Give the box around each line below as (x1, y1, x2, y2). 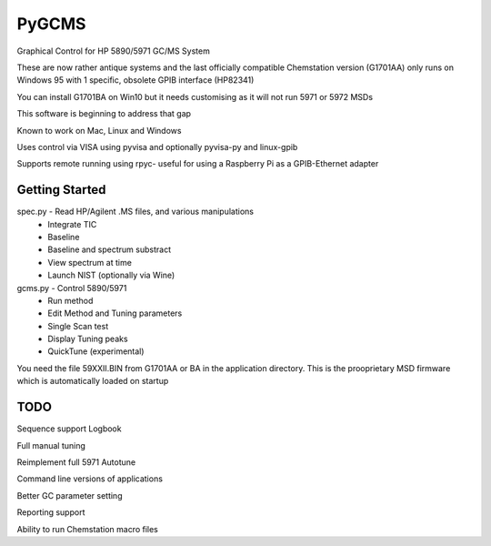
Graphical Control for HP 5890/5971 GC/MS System (16, 45, 211, 56)
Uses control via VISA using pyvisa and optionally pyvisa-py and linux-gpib (16, 141, 298, 152)
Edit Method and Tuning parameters (47, 308, 183, 318)
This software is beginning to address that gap (16, 108, 191, 119)
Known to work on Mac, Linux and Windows (16, 125, 182, 136)
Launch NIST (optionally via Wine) (47, 269, 175, 281)
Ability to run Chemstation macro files (16, 523, 159, 534)
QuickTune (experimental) (47, 346, 145, 357)
